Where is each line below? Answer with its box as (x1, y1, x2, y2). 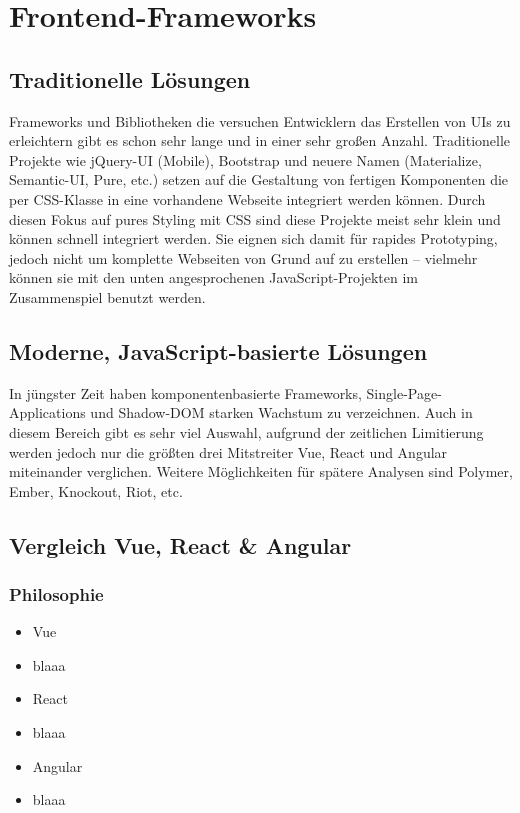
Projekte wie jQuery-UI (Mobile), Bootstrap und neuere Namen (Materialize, (9, 149, 482, 170)
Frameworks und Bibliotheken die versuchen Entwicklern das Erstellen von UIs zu (9, 110, 511, 131)
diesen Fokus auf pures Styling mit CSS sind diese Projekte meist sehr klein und (9, 208, 501, 229)
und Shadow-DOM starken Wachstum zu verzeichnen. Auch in (90, 402, 473, 423)
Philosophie (9, 581, 104, 606)
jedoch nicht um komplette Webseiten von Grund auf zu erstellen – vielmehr (9, 247, 478, 268)
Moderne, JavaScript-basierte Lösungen (9, 335, 428, 366)
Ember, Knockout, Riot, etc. (9, 480, 183, 501)
